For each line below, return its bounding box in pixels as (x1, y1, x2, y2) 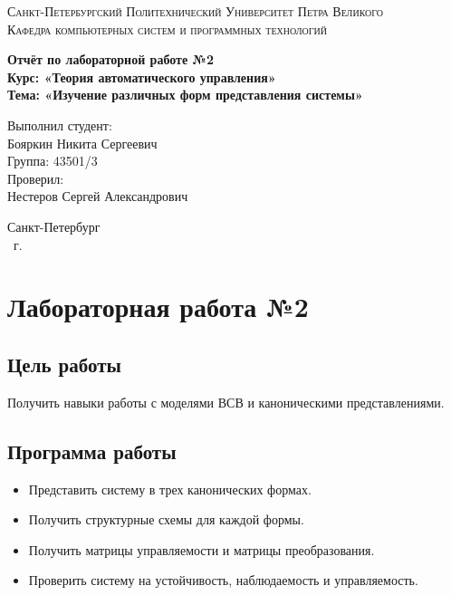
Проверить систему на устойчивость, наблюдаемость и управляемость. (28, 571, 418, 590)
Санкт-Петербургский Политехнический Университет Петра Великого (7, 2, 384, 20)
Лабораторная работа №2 (7, 288, 309, 325)
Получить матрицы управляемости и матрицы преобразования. (28, 540, 375, 559)
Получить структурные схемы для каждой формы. (28, 510, 304, 529)
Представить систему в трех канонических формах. (28, 479, 312, 498)
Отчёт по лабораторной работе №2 (7, 50, 214, 69)
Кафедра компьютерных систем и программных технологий (7, 19, 327, 38)
